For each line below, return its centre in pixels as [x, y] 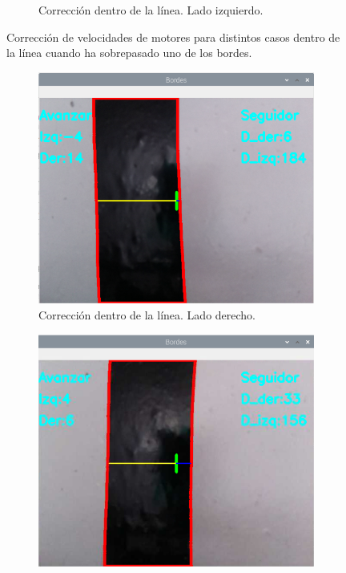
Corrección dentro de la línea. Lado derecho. [147, 315]
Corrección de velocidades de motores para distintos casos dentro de [173, 37]
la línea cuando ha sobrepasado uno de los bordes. [129, 53]
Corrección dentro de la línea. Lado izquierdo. [151, 10]
